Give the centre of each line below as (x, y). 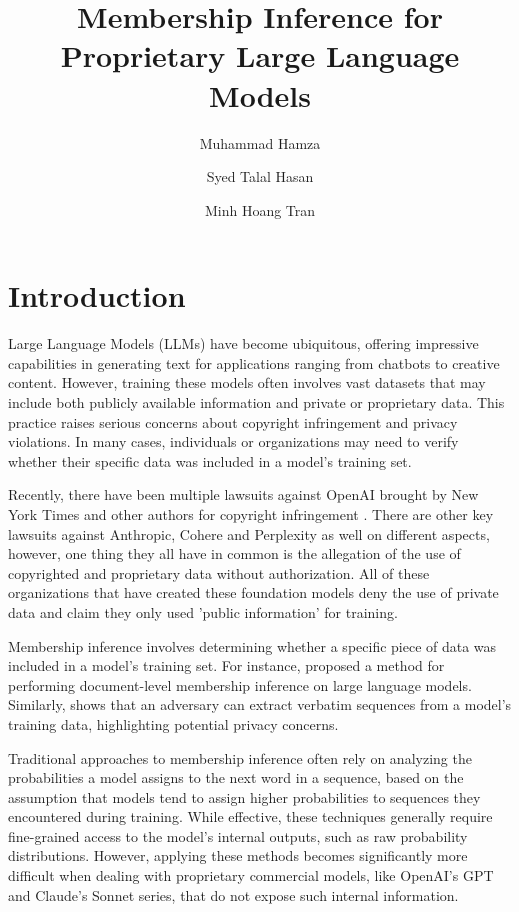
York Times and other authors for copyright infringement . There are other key (251, 513)
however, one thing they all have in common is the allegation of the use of (234, 553)
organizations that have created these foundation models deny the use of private (253, 592)
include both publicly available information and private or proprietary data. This (256, 402)
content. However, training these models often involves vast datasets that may (247, 382)
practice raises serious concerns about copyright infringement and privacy (233, 421)
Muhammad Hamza (260, 142)
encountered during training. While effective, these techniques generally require (250, 816)
